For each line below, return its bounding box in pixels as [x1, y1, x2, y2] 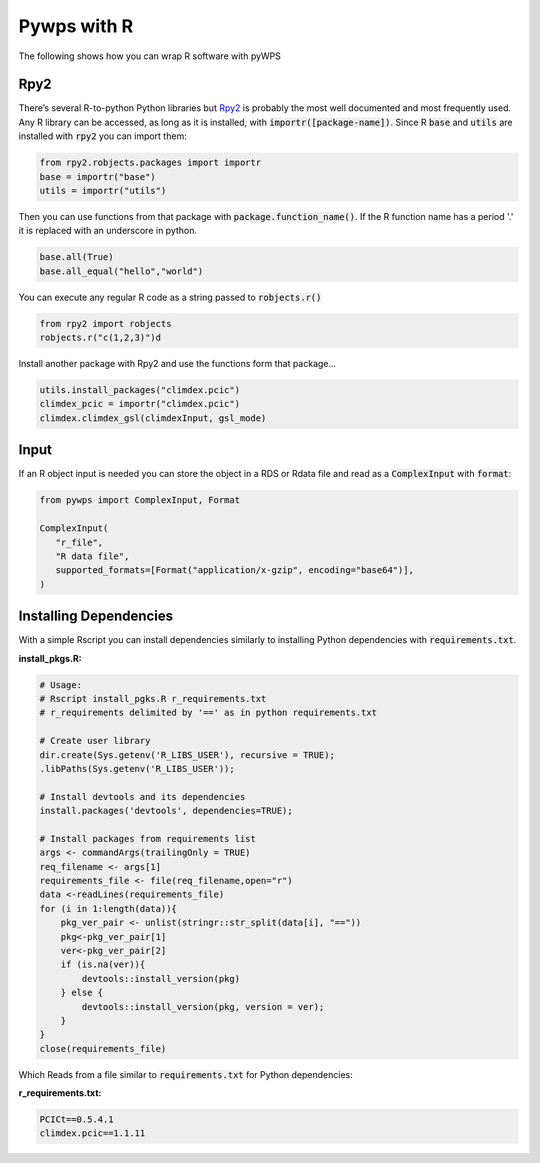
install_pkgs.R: [18, 652, 82, 664]
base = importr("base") [39, 171, 157, 182]
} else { [60, 987, 104, 999]
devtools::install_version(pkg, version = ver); [81, 1001, 325, 1012]
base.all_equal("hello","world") [39, 265, 204, 277]
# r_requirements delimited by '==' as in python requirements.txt [39, 707, 378, 719]
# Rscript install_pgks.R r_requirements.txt [39, 693, 267, 704]
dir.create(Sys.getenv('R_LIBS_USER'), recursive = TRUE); [39, 749, 335, 760]
